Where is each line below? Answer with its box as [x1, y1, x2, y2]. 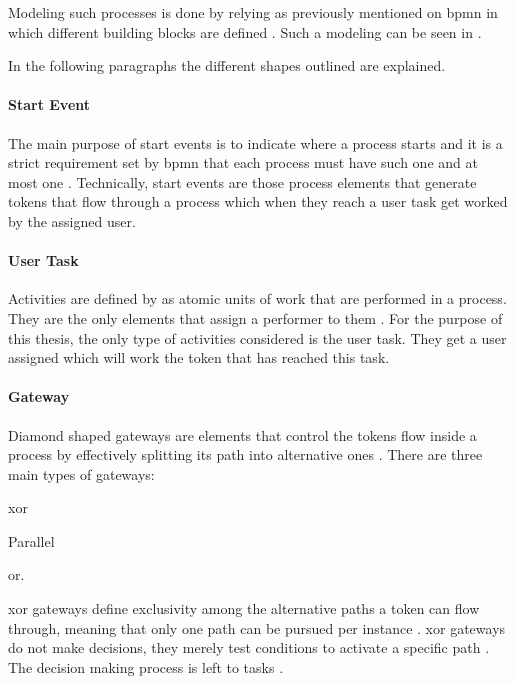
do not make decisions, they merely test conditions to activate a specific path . [8, 637, 490, 658]
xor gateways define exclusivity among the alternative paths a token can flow [8, 598, 480, 619]
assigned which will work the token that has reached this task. [8, 347, 390, 368]
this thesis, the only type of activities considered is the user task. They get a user [8, 327, 507, 348]
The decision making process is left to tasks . [8, 656, 284, 677]
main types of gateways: [8, 463, 155, 484]
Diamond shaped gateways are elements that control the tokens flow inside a [8, 424, 477, 445]
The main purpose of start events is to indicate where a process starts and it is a [8, 132, 503, 153]
